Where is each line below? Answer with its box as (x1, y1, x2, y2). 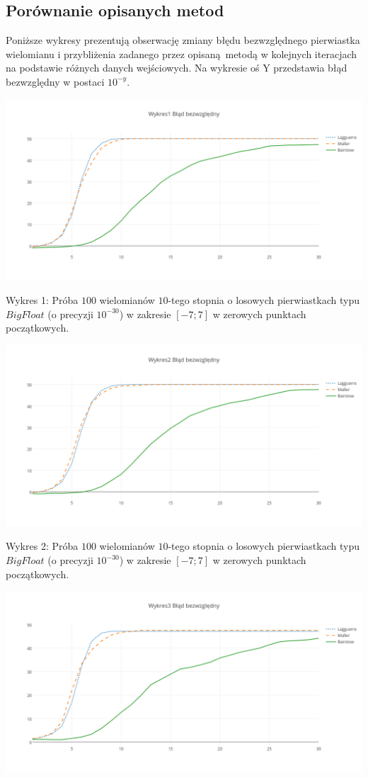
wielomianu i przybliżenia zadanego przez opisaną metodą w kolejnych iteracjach (6, 46, 357, 61)
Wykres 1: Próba (6, 293, 79, 308)
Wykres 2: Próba (6, 539, 79, 553)
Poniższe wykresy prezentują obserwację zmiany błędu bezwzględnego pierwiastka (6, 33, 360, 47)
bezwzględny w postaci (6, 74, 105, 89)
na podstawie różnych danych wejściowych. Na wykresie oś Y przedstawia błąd (6, 60, 347, 75)
